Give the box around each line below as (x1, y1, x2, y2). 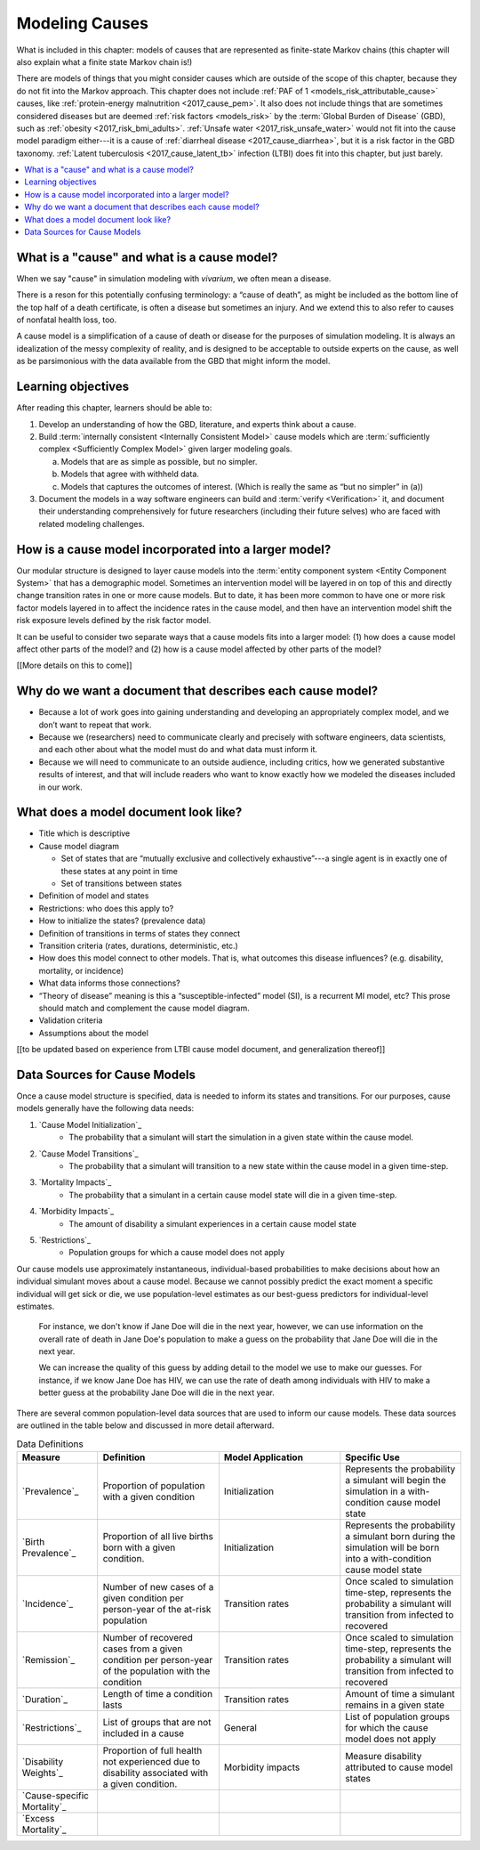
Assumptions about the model (38, 1027, 148, 1038)
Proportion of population (102, 1479, 205, 1491)
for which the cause (345, 1721, 428, 1733)
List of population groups (345, 1710, 451, 1723)
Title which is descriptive (38, 828, 131, 839)
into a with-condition (345, 1552, 432, 1564)
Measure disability (345, 1749, 422, 1762)
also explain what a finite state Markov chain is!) (16, 56, 193, 67)
